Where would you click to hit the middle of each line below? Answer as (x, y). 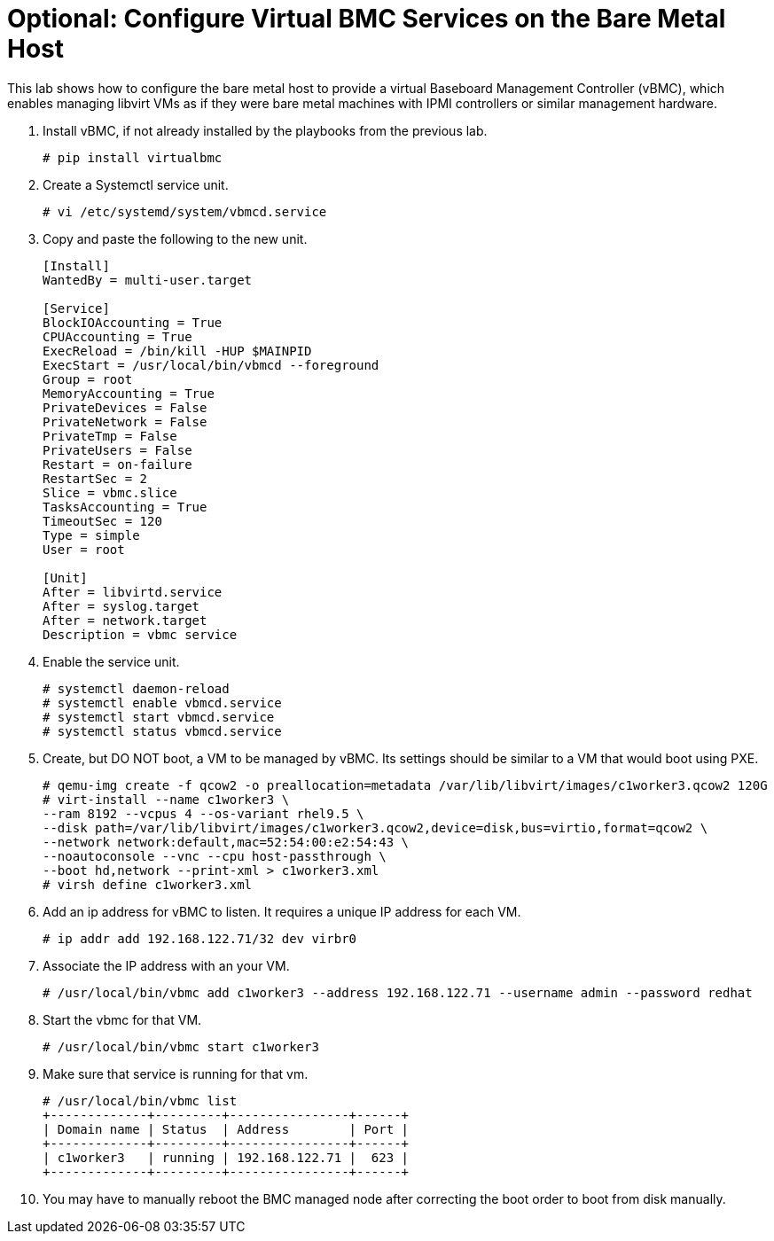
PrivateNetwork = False (125, 421)
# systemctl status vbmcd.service (162, 731)
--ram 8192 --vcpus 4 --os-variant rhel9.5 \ (203, 813)
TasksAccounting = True (125, 507)
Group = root (88, 379)
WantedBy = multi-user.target (148, 280)
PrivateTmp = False (110, 436)
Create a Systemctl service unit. (136, 184)
